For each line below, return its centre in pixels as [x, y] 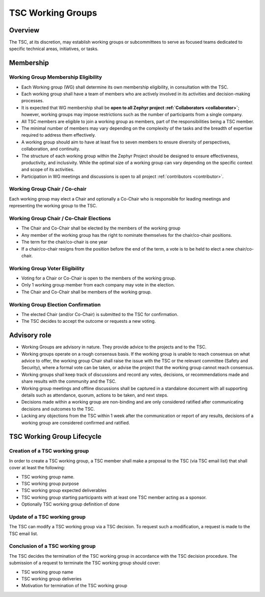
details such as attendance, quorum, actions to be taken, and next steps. [95, 395]
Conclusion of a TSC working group [52, 546]
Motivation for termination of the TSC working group [74, 586]
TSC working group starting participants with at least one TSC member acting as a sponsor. [114, 497]
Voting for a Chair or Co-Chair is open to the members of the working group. [99, 278]
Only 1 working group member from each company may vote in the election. [98, 285]
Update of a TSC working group [47, 517]
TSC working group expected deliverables [64, 490]
